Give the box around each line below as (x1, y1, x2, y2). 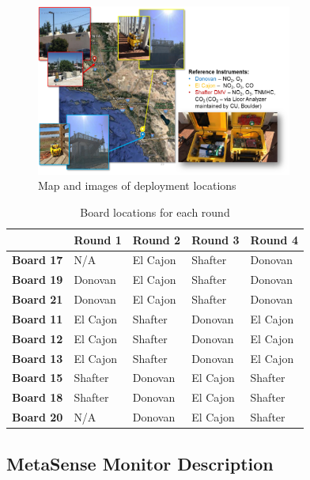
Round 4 (250, 231, 298, 248)
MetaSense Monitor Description (6, 451, 274, 475)
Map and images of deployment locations (38, 177, 236, 194)
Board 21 (12, 291, 63, 308)
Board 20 (12, 409, 63, 425)
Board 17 (12, 251, 63, 268)
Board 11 (12, 310, 63, 327)
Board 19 (12, 271, 63, 288)
